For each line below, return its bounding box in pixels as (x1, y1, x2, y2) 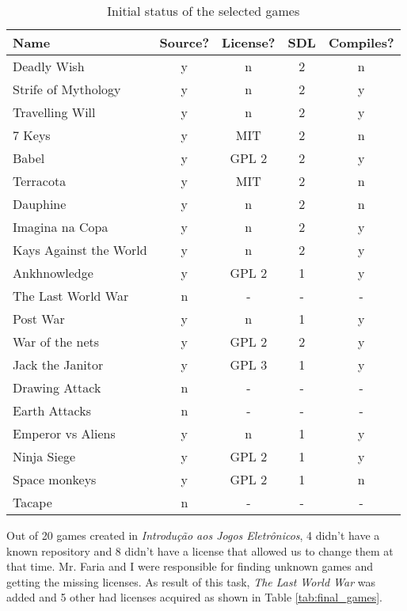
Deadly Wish (13, 57, 85, 75)
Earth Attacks (13, 401, 92, 419)
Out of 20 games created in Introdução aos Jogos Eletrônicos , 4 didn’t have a (6, 527, 380, 543)
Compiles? (328, 33, 394, 51)
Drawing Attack (13, 378, 101, 397)
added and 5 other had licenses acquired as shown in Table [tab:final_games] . (6, 589, 382, 605)
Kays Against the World (13, 241, 147, 259)
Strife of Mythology (13, 80, 121, 98)
